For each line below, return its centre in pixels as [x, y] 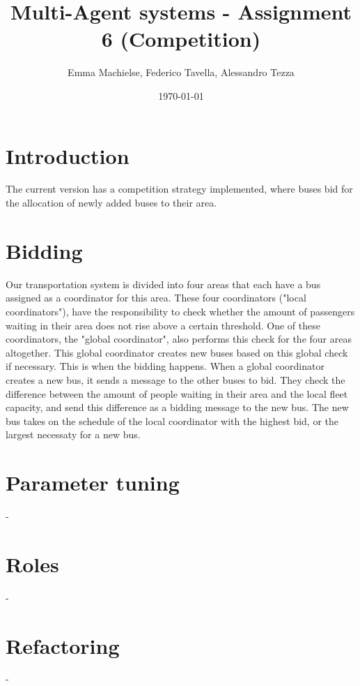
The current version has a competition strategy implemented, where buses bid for [179, 189]
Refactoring [63, 645]
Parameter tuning [93, 483]
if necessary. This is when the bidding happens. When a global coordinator [165, 366]
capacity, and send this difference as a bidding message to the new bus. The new [177, 407]
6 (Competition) [181, 39]
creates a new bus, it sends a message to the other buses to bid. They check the [175, 379]
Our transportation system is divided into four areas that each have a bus [163, 284]
